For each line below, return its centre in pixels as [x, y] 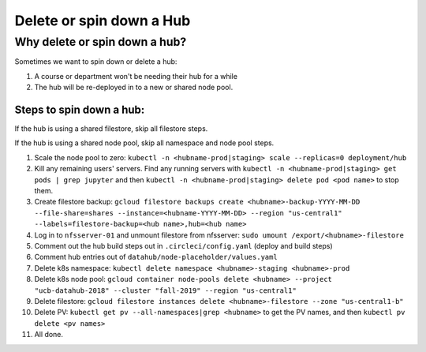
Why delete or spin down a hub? [101, 42]
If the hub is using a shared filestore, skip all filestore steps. [111, 129]
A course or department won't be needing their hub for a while [136, 76]
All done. [49, 335]
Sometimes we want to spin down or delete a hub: [96, 62]
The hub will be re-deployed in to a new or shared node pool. [134, 88]
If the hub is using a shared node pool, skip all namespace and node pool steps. [144, 143]
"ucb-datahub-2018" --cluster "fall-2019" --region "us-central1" [166, 290]
